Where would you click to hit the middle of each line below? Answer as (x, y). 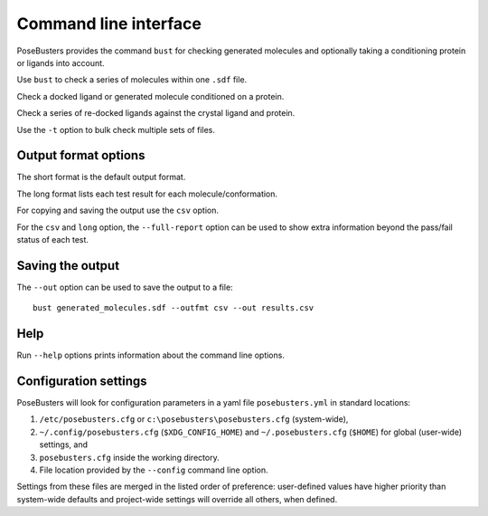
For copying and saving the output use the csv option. (117, 210)
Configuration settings (82, 381)
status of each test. (53, 239)
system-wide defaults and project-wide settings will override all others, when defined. (177, 499)
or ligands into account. (61, 62)
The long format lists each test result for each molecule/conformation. (147, 194)
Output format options (81, 155)
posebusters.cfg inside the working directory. (130, 457)
